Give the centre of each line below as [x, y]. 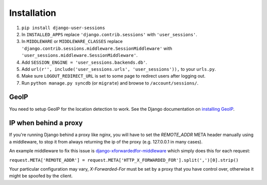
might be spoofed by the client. [41, 176]
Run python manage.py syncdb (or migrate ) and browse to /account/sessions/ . [110, 83]
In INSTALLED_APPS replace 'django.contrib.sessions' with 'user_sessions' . [109, 34]
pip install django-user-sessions [63, 28]
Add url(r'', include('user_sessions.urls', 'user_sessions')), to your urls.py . [119, 69]
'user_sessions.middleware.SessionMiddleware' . [80, 55]
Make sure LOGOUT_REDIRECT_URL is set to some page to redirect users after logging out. [113, 76]
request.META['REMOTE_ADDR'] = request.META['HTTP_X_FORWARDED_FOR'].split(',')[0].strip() [124, 160]
